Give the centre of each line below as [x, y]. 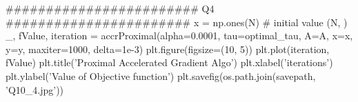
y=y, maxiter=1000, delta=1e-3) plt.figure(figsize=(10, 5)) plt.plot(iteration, [168, 49]
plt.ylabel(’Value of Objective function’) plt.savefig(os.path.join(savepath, [161, 75]
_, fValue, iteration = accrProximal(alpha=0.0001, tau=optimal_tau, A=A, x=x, [179, 35]
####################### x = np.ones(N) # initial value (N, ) [177, 22]
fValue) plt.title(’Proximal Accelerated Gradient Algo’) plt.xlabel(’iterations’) [169, 62]
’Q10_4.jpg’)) [35, 89]
